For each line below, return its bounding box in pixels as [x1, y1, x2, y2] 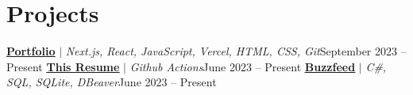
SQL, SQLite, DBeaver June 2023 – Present [6, 74, 217, 90]
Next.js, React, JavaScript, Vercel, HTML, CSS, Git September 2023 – [65, 43, 407, 59]
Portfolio [6, 43, 56, 59]
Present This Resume [6, 58, 120, 74]
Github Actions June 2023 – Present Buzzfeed [129, 58, 356, 74]
